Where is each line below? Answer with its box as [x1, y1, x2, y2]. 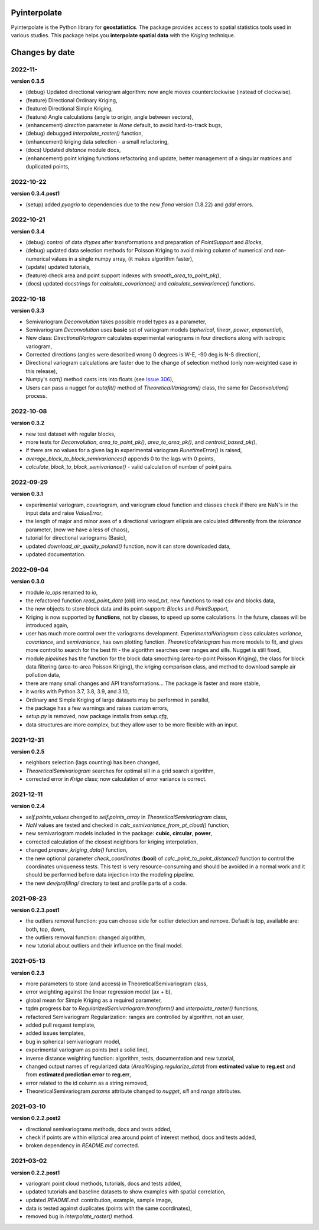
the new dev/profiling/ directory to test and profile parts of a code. [25, 880, 187, 887]
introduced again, [25, 622, 69, 629]
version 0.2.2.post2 [11, 1115, 61, 1122]
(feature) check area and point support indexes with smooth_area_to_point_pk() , [25, 272, 222, 279]
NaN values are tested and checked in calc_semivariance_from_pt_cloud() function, [25, 822, 230, 829]
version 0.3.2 [11, 420, 45, 427]
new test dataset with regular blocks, [25, 430, 116, 437]
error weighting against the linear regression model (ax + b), [25, 988, 172, 995]
